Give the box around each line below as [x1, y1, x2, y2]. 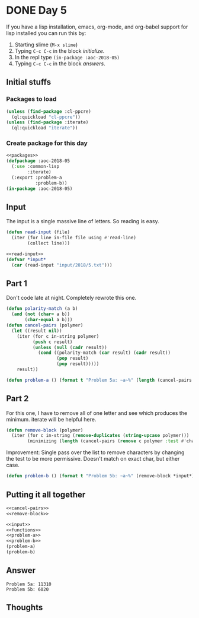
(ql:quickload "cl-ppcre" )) [11, 114, 81, 120]
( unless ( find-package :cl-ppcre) [6, 108, 92, 115]
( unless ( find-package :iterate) [6, 119, 89, 125]
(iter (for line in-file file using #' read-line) [11, 235, 136, 241]
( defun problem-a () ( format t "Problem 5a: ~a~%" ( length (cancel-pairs [6, 377, 192, 383]
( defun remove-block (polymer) [6, 427, 84, 433]
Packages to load [6, 95, 57, 103]
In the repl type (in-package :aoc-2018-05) [14, 53, 120, 61]
